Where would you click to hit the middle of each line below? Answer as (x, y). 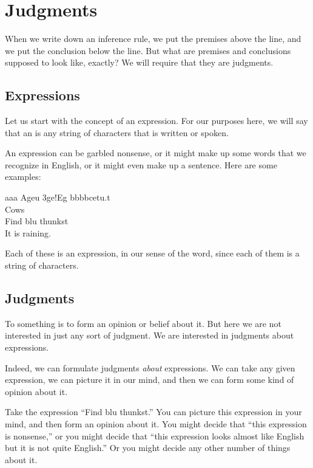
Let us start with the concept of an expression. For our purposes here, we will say (156, 121)
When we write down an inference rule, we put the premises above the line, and (153, 39)
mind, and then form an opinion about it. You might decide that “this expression (156, 424)
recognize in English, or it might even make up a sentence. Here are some (141, 164)
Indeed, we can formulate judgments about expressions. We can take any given (150, 367)
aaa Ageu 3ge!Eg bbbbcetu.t (58, 197)
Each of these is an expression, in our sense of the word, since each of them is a (152, 253)
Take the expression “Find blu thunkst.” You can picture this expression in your (153, 412)
